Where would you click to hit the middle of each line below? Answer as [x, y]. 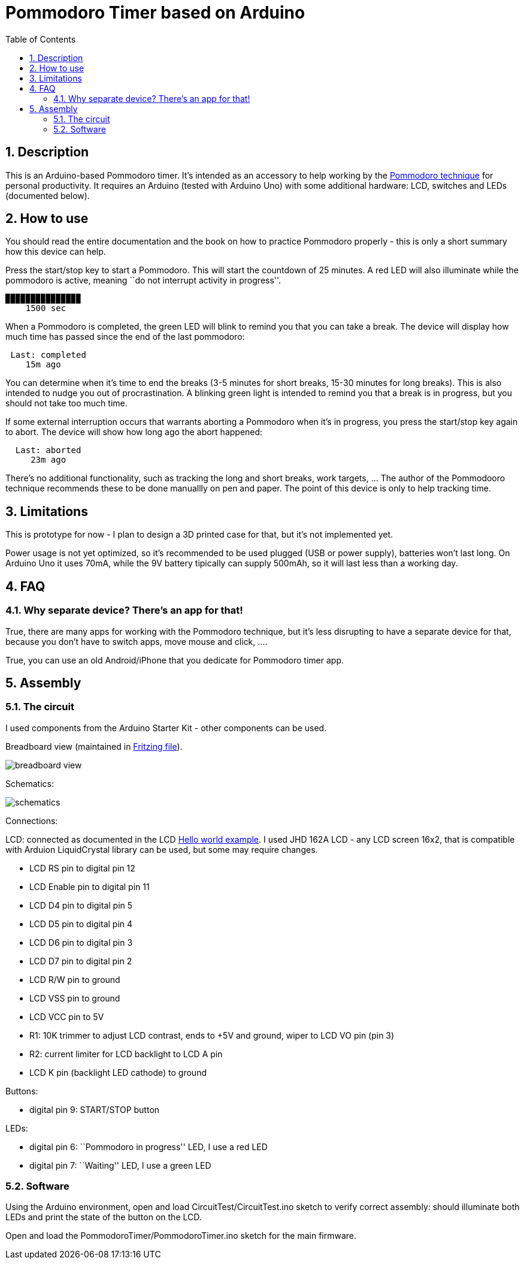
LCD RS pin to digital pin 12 [82, 868]
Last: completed [48, 355]
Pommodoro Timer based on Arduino [155, 13]
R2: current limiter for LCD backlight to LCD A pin [126, 1054]
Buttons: [22, 1091]
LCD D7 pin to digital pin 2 [81, 961]
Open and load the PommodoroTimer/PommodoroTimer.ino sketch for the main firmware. [181, 1236]
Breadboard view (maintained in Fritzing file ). [94, 746]
